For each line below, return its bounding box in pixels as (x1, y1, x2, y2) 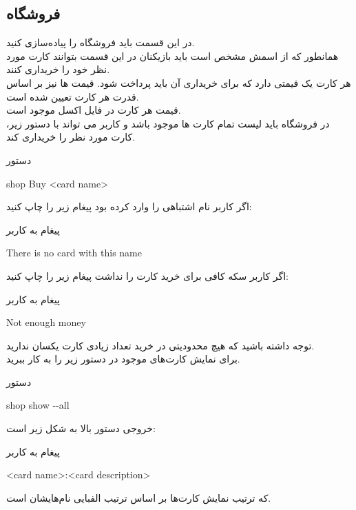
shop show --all (6, 398, 70, 412)
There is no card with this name (6, 245, 142, 260)
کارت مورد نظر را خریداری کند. (6, 130, 136, 144)
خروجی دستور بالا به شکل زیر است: (6, 421, 156, 436)
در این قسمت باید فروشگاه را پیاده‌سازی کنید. (6, 35, 195, 50)
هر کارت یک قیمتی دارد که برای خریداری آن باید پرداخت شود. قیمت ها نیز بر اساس (6, 75, 351, 90)
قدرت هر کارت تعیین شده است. (6, 89, 139, 103)
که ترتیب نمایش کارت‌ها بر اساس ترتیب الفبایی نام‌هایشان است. (6, 490, 271, 504)
